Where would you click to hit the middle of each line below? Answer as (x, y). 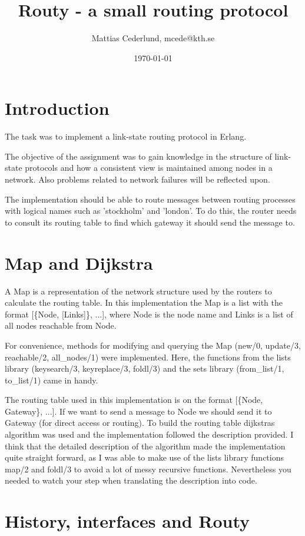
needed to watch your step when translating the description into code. (131, 480)
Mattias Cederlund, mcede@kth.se (153, 38)
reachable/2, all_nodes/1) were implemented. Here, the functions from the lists (148, 357)
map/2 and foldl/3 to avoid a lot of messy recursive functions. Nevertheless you (148, 469)
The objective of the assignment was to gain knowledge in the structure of (138, 156)
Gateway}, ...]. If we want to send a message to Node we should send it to (138, 411)
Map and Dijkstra (79, 262)
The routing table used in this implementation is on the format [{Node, (134, 400)
